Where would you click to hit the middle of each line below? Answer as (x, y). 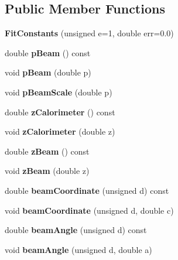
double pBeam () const (48, 52)
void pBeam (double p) (48, 72)
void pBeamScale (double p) (59, 92)
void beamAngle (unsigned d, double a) (78, 249)
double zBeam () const (47, 151)
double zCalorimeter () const (60, 112)
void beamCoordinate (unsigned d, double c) (89, 210)
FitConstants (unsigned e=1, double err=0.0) (89, 33)
